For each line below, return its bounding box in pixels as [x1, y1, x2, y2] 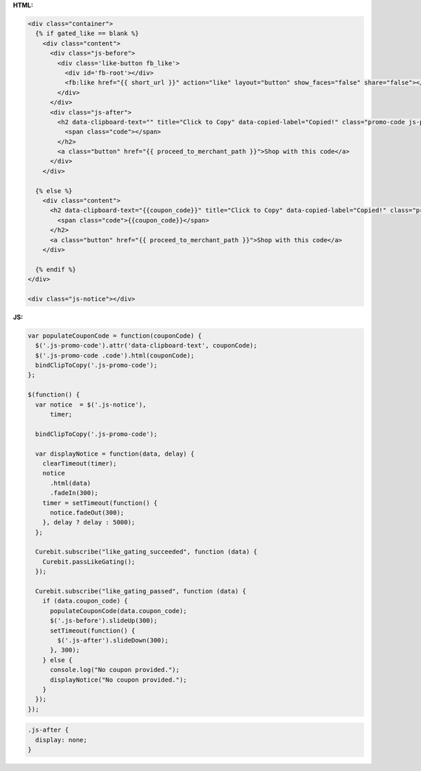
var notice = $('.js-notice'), [35, 400, 147, 409]
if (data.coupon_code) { [42, 597, 128, 605]
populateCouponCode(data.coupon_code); [50, 607, 187, 614]
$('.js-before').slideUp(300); [50, 617, 158, 625]
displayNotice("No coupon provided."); [50, 676, 187, 684]
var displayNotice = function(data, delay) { [35, 449, 194, 458]
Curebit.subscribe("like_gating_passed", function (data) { [35, 587, 246, 595]
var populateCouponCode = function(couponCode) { [27, 331, 202, 340]
